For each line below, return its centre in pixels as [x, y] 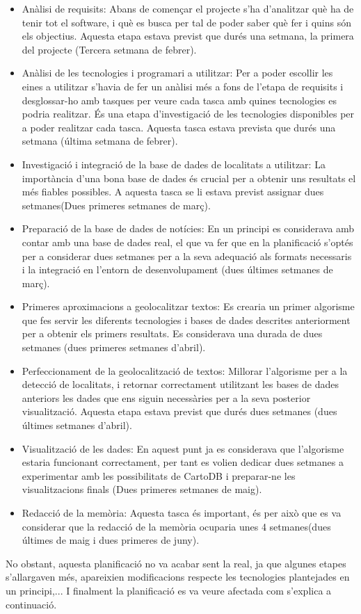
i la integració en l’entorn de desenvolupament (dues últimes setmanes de [177, 269]
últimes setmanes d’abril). [77, 425]
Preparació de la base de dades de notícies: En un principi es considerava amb [188, 228]
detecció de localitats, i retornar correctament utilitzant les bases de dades [180, 384]
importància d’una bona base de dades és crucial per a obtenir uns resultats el [189, 178]
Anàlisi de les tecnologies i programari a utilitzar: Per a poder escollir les [177, 73]
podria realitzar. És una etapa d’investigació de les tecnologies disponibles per [188, 114]
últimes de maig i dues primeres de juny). [111, 540]
